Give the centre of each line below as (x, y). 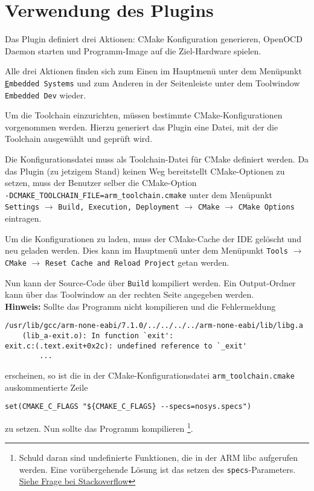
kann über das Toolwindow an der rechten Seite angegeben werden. (130, 294)
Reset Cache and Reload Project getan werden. (137, 262)
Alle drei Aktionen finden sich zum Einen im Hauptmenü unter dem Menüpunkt (153, 71)
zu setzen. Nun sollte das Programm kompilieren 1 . (99, 427)
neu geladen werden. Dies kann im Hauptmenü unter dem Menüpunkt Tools (146, 250)
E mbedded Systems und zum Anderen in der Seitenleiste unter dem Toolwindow (152, 82)
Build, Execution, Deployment (119, 207)
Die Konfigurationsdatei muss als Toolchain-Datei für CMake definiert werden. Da (157, 159)
